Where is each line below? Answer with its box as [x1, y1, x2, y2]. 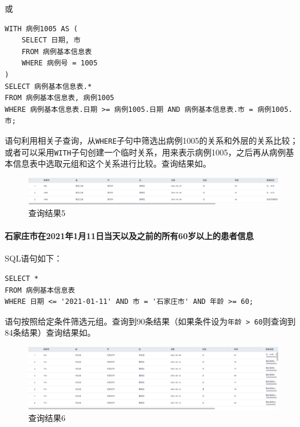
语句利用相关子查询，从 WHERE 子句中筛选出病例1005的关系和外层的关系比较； [5, 134, 298, 146]
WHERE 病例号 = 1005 [21, 59, 98, 68]
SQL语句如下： [5, 252, 62, 264]
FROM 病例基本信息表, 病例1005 [5, 94, 114, 102]
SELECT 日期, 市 [21, 36, 81, 45]
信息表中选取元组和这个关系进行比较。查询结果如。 [12, 157, 211, 170]
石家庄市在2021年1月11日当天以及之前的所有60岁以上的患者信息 [5, 230, 254, 242]
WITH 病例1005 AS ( [5, 24, 78, 33]
